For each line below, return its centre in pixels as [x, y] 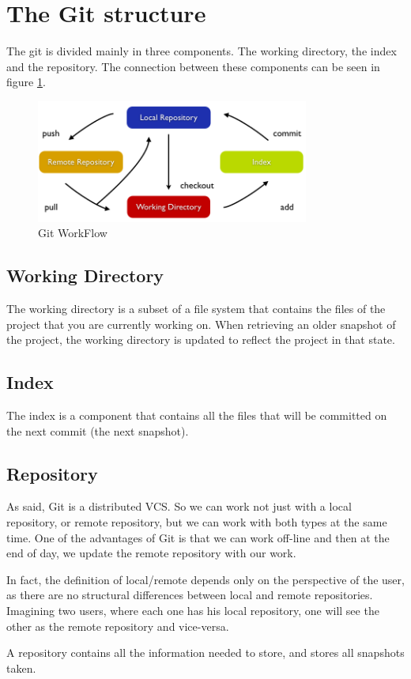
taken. [21, 668]
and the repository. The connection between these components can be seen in [193, 66]
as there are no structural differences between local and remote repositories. [190, 595]
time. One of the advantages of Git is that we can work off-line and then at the [198, 537]
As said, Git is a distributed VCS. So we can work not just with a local [179, 506]
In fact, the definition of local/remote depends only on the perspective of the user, [205, 579]
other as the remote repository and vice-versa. [118, 626]
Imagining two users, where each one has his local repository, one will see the [193, 610]
